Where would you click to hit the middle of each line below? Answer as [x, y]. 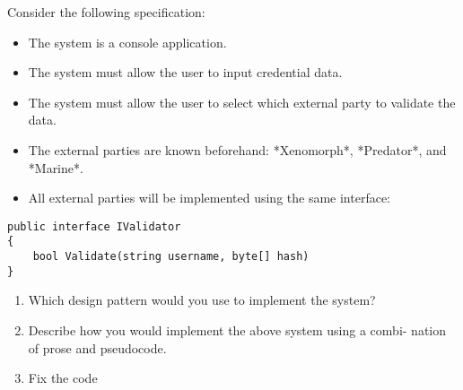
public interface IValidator [94, 226]
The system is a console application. [127, 42]
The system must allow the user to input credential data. [185, 72]
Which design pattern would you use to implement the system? [202, 300]
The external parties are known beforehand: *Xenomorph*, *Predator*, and [237, 149]
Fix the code [63, 378]
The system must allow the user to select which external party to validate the [242, 102]
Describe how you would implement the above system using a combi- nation [237, 329]
